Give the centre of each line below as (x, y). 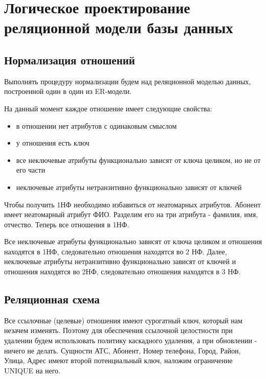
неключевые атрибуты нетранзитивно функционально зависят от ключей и (120, 261)
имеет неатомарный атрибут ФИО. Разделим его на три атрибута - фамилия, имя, (131, 214)
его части (31, 170)
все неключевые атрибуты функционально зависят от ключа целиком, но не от (138, 160)
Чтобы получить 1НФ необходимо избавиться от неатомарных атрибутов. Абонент (132, 204)
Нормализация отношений (70, 60)
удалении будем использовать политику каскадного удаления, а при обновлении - (131, 340)
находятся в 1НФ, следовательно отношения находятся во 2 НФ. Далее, (116, 251)
